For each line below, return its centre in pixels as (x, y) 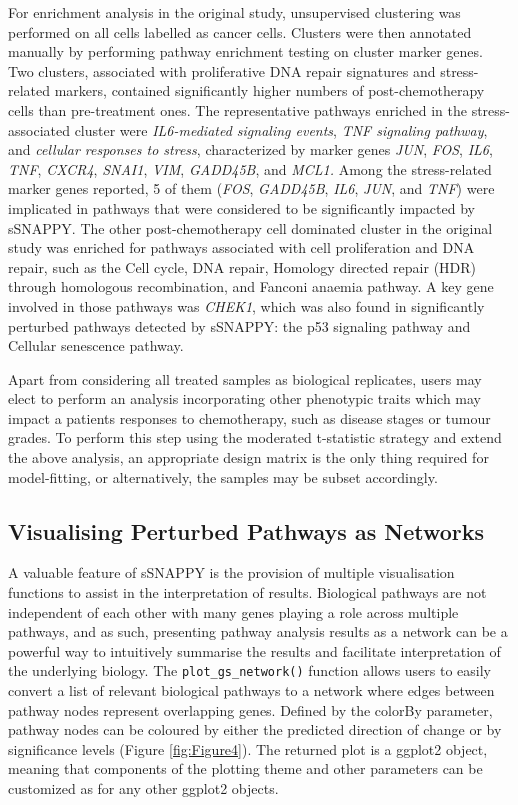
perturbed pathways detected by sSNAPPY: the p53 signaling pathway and (239, 325)
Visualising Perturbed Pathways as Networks (246, 530)
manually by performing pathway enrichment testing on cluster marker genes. (245, 51)
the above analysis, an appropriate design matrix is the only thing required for (248, 457)
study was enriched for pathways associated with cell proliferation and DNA (241, 247)
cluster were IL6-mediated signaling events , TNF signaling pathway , (281, 129)
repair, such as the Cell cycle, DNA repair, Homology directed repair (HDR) (242, 266)
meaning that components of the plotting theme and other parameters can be (245, 768)
